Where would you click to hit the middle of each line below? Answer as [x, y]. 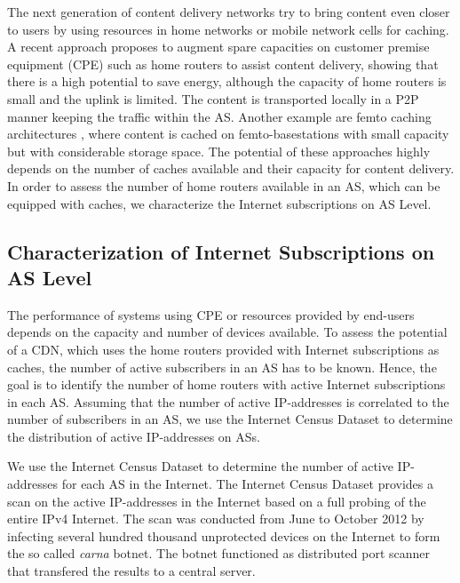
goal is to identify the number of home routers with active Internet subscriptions [226, 384]
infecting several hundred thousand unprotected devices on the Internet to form [224, 535]
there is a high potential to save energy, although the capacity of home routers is [227, 81]
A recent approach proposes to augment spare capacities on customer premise [218, 47]
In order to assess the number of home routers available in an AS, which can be [224, 185]
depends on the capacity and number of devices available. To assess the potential [227, 332]
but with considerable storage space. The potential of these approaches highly [219, 151]
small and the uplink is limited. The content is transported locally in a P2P [213, 98]
